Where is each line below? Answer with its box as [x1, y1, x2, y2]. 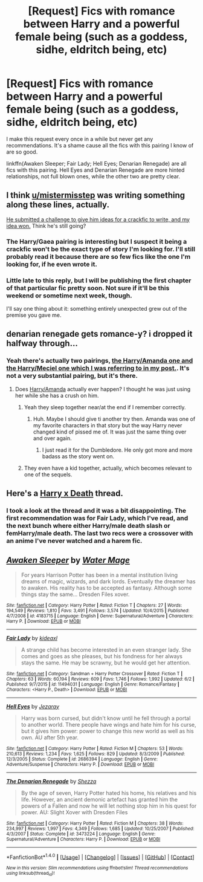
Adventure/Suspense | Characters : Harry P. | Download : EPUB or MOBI [6, 761, 155, 767]
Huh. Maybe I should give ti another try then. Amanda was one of [33, 415, 196, 423]
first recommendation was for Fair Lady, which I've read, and [6, 514, 188, 522]
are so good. [6, 148, 38, 155]
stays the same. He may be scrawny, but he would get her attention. [21, 659, 191, 666]
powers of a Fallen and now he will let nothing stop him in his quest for [21, 802, 197, 809]
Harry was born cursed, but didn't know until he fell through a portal [21, 715, 191, 722]
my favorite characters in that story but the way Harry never [33, 421, 182, 429]
